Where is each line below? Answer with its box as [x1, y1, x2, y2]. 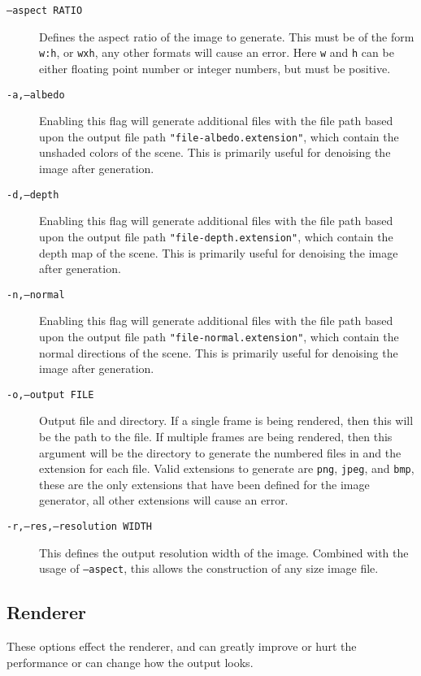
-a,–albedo [7, 89, 65, 101]
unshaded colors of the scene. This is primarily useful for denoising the [39, 144, 391, 161]
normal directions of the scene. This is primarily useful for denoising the [39, 344, 398, 361]
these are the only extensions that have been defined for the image [39, 475, 370, 492]
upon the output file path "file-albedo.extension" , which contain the [39, 128, 399, 145]
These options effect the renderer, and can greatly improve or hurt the [7, 638, 357, 655]
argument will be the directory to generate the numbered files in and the [39, 444, 401, 461]
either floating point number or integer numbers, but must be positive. [39, 59, 391, 76]
